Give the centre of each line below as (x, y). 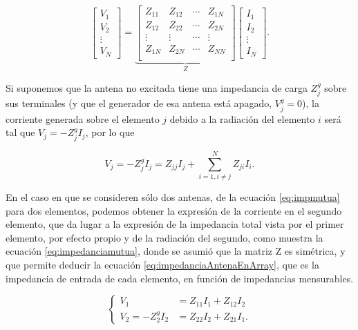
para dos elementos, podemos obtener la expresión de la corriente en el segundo (174, 210)
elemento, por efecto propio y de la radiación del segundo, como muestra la (164, 237)
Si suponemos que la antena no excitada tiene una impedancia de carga (157, 87)
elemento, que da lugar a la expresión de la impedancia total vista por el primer (175, 224)
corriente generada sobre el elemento (83, 118)
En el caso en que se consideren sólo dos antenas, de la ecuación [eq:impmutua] (173, 196)
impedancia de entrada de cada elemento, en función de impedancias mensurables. (180, 278)
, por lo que (110, 132)
